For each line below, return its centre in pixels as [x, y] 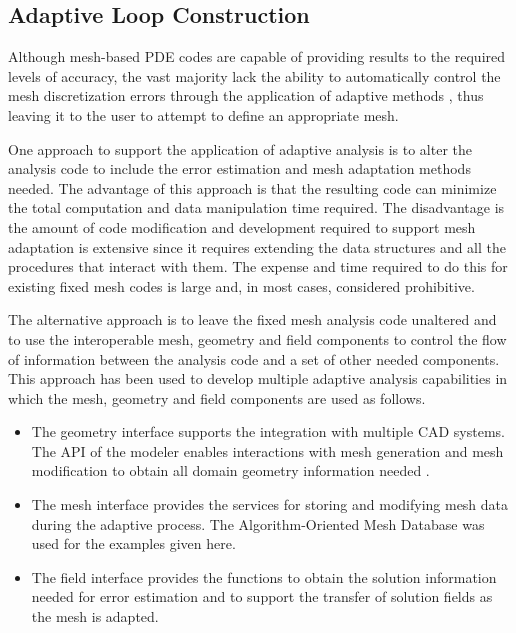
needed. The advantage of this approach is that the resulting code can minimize [252, 187]
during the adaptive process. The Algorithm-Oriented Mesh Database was [258, 523]
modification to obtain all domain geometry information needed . [230, 470]
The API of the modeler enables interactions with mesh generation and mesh [267, 450]
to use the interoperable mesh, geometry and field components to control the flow [257, 338]
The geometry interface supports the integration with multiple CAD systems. [268, 431]
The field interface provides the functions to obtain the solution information [264, 576]
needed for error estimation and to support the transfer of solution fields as [262, 596]
